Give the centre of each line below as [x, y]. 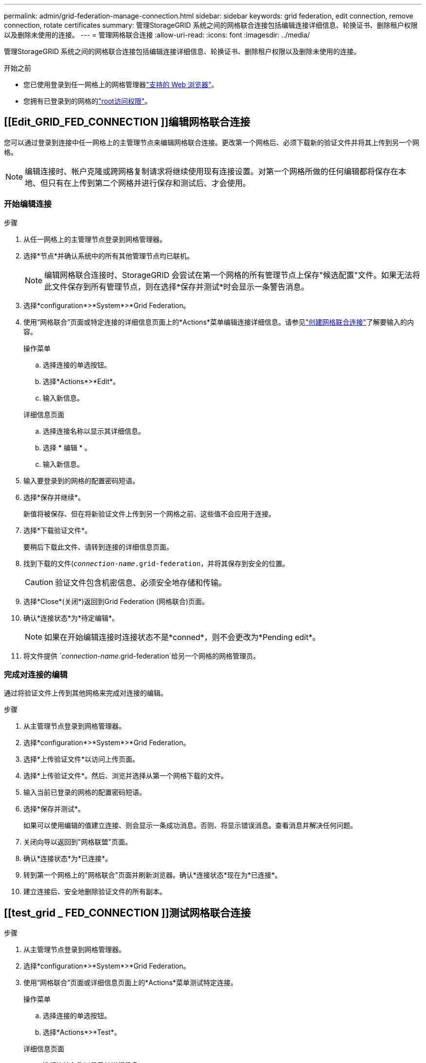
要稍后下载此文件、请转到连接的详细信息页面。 [98, 547]
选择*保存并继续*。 [54, 497]
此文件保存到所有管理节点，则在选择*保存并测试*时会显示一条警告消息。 [177, 286]
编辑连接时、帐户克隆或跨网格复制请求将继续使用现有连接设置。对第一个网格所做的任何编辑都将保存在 [212, 171]
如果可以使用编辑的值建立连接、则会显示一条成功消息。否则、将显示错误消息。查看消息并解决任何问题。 [190, 825]
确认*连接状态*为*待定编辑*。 [71, 618]
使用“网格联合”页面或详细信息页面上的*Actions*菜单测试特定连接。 [131, 983]
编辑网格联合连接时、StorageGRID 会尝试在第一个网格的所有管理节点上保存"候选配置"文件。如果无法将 [232, 275]
